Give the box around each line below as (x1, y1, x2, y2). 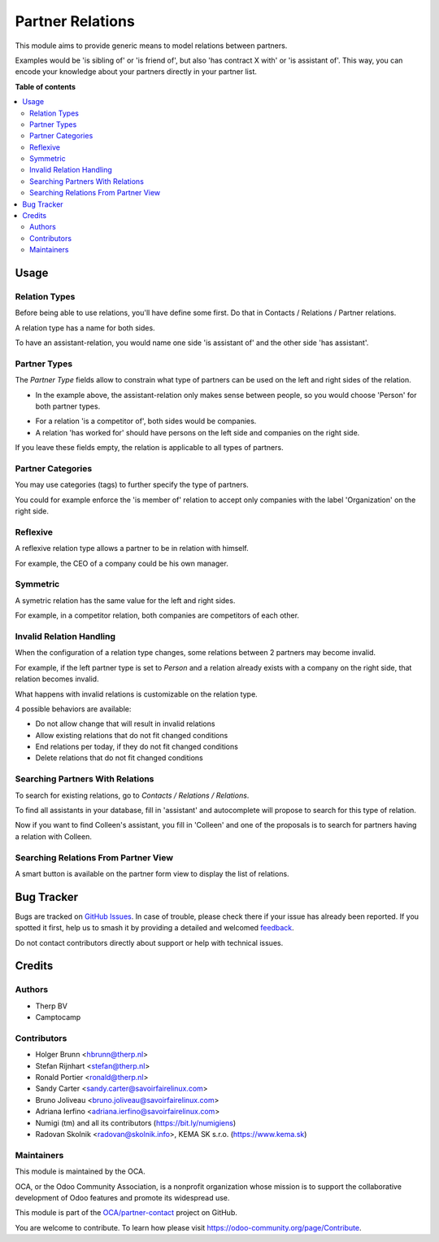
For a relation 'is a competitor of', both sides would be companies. (35, 416, 257, 426)
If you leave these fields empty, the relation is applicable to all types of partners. (15, 443, 284, 453)
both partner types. (35, 401, 101, 411)
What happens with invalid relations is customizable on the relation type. (15, 689, 258, 699)
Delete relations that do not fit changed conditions (35, 753, 203, 763)
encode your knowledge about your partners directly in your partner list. (15, 67, 258, 77)
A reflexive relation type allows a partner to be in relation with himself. (15, 544, 250, 553)
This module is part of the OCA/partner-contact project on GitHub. (15, 1208, 237, 1218)
